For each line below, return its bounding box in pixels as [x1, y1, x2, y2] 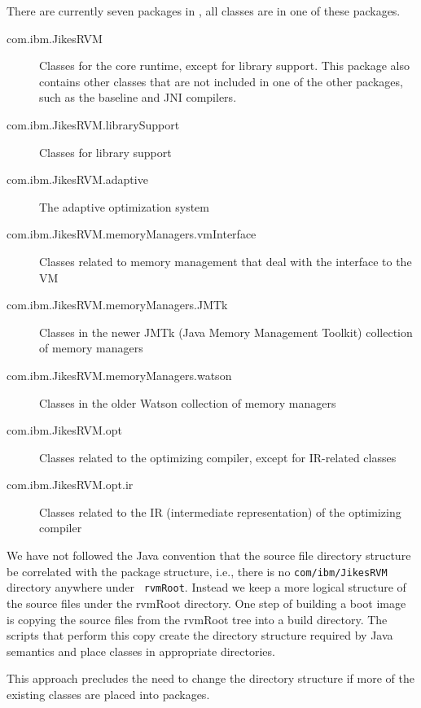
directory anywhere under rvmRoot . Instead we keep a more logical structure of [7, 579, 406, 596]
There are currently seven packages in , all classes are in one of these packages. [7, 2, 401, 19]
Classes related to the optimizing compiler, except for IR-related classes [39, 448, 397, 465]
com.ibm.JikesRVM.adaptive [7, 171, 148, 188]
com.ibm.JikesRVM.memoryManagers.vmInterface [7, 225, 257, 243]
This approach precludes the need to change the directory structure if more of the [7, 670, 414, 687]
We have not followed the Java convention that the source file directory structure [7, 547, 411, 564]
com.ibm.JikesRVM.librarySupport [7, 116, 180, 133]
